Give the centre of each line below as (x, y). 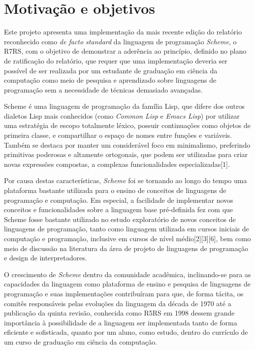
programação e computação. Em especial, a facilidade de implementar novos (119, 200)
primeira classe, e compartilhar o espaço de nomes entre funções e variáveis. (118, 135)
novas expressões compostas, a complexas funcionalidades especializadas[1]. (117, 164)
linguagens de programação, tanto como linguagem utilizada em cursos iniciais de (127, 229)
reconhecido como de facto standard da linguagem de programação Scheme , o (120, 41)
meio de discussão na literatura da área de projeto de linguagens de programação (126, 248)
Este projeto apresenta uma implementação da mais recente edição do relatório (123, 32)
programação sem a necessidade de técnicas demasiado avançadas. (103, 89)
